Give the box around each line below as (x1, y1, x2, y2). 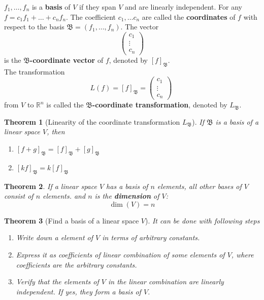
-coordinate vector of (29, 54, 104, 65)
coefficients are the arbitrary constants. (16, 259, 137, 270)
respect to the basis (4, 21, 64, 32)
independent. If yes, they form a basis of (16, 286, 141, 296)
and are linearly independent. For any (125, 2, 242, 12)
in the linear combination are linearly (108, 276, 224, 287)
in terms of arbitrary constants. (102, 232, 200, 243)
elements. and (43, 191, 86, 201)
